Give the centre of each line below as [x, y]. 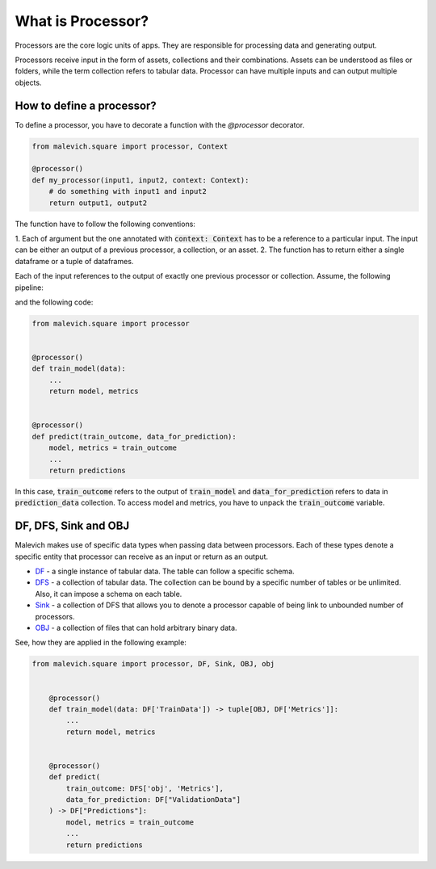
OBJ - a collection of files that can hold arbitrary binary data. [136, 628]
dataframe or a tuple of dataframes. [74, 261]
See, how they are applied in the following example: [101, 643]
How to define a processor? [86, 105]
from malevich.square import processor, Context [130, 146]
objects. [28, 82]
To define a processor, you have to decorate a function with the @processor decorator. [160, 124]
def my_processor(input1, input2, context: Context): [140, 180]
